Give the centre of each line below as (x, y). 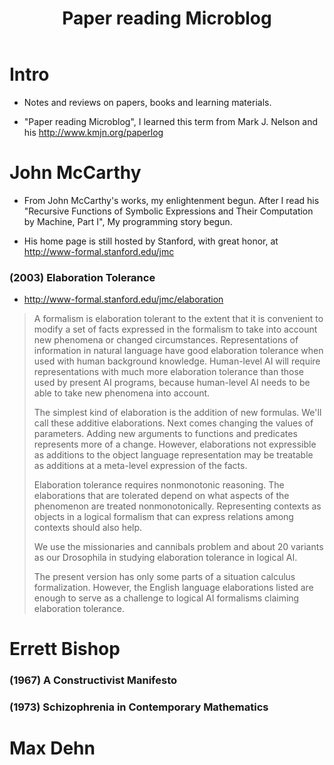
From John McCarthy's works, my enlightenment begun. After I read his (171, 200)
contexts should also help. (88, 528)
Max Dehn (52, 748)
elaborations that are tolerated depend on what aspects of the (161, 496)
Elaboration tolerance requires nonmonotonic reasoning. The (159, 485)
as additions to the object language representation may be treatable (173, 455)
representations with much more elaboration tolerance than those (168, 372)
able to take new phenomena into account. (122, 393)
